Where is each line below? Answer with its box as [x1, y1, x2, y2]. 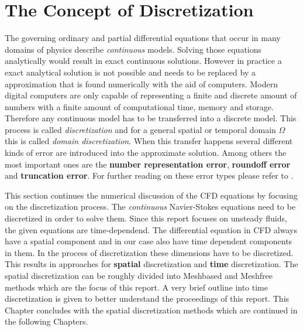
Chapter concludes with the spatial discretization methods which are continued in [5, 303, 298, 316]
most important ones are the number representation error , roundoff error [5, 158, 291, 170]
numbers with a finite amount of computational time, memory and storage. [5, 100, 274, 112]
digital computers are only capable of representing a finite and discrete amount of [5, 89, 297, 101]
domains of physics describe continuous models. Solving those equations [5, 43, 262, 55]
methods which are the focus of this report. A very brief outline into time [5, 281, 268, 293]
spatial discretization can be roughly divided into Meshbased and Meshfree [5, 269, 273, 281]
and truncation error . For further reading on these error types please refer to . [5, 169, 294, 182]
